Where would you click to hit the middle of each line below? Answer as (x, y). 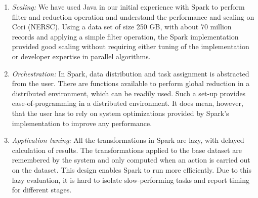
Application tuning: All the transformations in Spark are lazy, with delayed (128, 140)
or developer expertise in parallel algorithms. (81, 56)
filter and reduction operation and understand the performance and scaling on (133, 16)
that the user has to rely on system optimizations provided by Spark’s (120, 113)
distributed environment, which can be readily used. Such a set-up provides (129, 93)
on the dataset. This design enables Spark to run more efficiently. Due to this (132, 169)
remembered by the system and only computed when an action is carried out (131, 160)
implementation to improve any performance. (82, 123)
